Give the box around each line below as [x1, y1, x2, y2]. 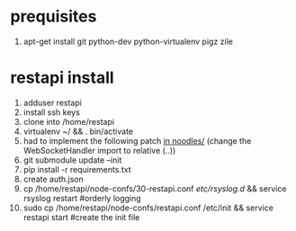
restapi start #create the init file [22, 211, 140, 222]
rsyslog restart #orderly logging [22, 192, 142, 203]
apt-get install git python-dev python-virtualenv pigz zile [22, 36, 233, 47]
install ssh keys [22, 106, 80, 118]
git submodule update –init [22, 155, 122, 165]
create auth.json [22, 173, 85, 184]
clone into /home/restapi [22, 116, 115, 127]
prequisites [10, 6, 97, 27]
